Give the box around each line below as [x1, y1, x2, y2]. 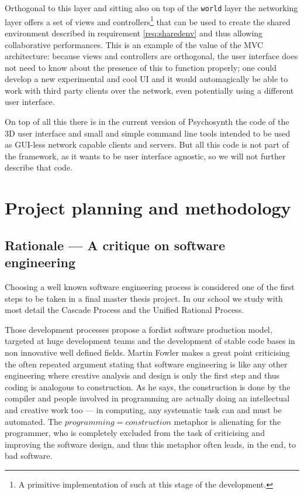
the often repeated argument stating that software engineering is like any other [5, 357, 288, 370]
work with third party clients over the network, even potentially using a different [5, 84, 294, 96]
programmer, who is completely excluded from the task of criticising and [5, 427, 265, 439]
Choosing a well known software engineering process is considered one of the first [5, 281, 295, 292]
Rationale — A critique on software [5, 236, 225, 254]
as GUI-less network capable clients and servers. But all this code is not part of [5, 138, 289, 151]
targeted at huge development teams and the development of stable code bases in [5, 335, 295, 347]
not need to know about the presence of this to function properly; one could [5, 61, 277, 73]
